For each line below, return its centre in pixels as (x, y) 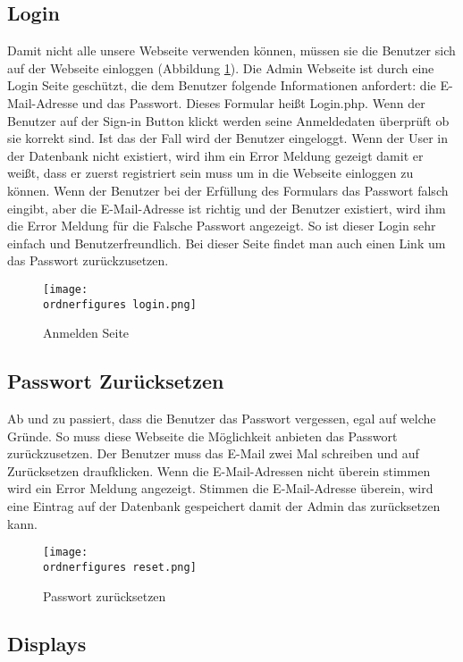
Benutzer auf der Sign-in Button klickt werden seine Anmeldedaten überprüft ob (228, 120)
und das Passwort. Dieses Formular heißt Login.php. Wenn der (253, 102)
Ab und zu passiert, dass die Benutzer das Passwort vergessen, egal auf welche (222, 419)
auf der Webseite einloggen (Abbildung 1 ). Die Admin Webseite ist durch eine (221, 67)
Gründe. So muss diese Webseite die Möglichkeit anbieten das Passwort (202, 436)
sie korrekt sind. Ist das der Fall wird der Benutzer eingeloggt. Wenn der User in (228, 138)
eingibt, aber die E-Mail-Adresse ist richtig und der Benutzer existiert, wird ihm (227, 208)
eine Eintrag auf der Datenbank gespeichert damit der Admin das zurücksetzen (224, 506)
